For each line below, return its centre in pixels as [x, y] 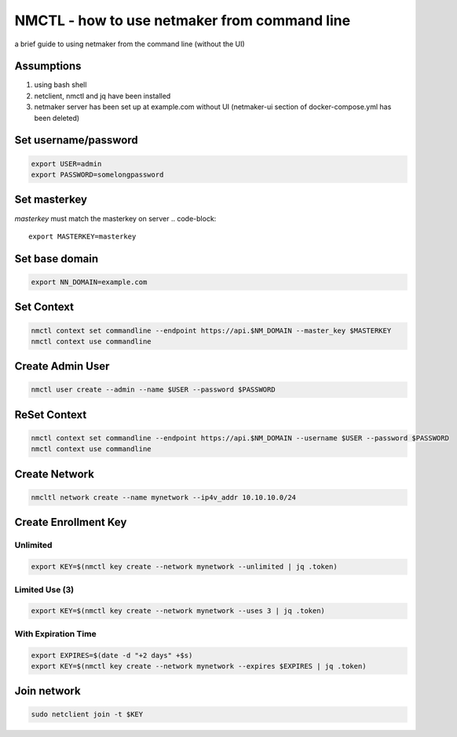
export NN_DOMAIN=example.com [89, 282]
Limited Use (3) [44, 589]
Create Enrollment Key [71, 522]
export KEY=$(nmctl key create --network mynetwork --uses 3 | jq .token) [178, 611]
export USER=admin [66, 164]
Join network [48, 691]
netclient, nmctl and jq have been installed [102, 96]
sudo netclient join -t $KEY [87, 715]
